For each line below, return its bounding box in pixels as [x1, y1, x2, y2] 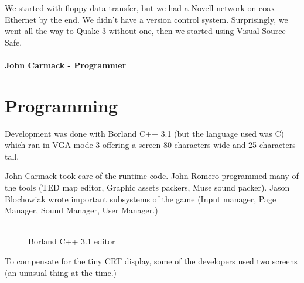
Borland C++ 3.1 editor [28, 235, 115, 247]
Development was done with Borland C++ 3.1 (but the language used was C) [5, 127, 285, 139]
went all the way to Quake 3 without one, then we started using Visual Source [5, 25, 286, 37]
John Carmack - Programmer [5, 58, 127, 71]
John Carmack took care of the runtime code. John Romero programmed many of [5, 170, 299, 182]
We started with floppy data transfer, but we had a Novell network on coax [5, 2, 275, 13]
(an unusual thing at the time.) [5, 266, 117, 278]
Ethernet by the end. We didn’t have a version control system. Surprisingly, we [5, 13, 288, 25]
